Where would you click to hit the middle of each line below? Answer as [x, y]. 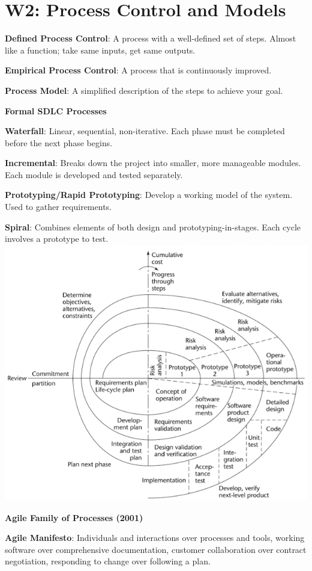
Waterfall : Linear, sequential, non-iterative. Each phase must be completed [145, 131]
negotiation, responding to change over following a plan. [108, 561]
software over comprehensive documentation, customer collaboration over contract [156, 549]
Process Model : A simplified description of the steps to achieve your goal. [144, 90]
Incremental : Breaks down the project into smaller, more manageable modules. [153, 163]
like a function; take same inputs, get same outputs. [100, 50]
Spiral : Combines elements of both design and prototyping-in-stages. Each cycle [153, 227]
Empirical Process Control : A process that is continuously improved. [138, 70]
